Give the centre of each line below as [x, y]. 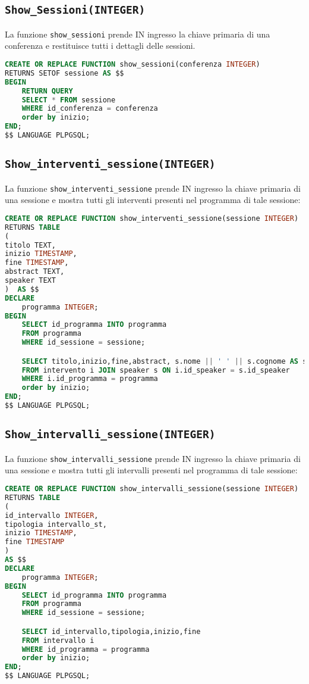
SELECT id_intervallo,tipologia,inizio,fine [111, 631]
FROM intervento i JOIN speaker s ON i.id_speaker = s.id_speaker [156, 370]
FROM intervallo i [58, 640]
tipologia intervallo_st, [56, 524]
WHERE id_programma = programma [86, 649]
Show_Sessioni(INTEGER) [75, 10]
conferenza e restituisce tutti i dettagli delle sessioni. [100, 46]
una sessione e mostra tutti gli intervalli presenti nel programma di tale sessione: [151, 470]
